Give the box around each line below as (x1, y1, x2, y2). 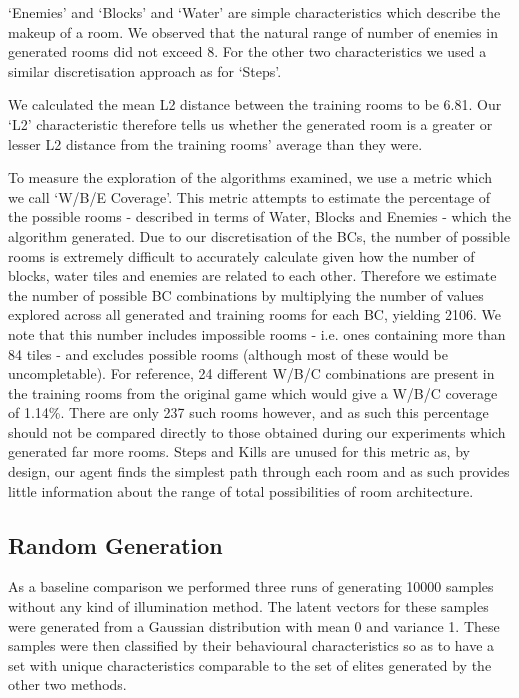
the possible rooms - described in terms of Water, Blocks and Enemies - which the (8, 206, 512, 227)
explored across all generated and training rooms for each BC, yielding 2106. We (8, 304, 501, 325)
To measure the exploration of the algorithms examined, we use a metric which (8, 167, 493, 188)
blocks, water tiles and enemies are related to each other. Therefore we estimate (8, 265, 497, 286)
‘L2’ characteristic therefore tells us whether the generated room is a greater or (8, 113, 493, 134)
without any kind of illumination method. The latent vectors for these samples (8, 596, 489, 617)
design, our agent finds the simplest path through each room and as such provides (8, 461, 510, 482)
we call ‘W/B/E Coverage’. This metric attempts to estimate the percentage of (8, 186, 491, 207)
